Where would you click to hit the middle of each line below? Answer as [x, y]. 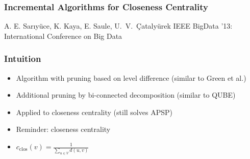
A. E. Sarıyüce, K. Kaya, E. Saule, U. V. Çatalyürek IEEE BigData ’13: [118, 26]
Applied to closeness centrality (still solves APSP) [94, 112]
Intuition [23, 59]
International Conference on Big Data [63, 36]
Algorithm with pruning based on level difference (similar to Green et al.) [131, 77]
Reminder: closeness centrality [63, 129]
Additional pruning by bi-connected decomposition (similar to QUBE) [126, 95]
